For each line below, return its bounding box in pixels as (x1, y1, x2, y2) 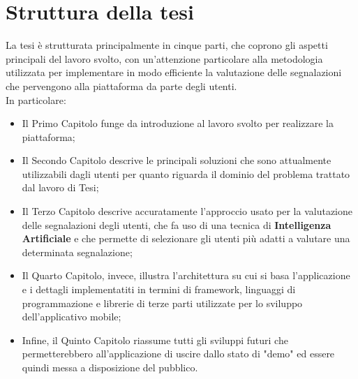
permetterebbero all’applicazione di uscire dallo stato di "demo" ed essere (22, 346, 335, 361)
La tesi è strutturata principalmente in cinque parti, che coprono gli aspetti (6, 38, 328, 52)
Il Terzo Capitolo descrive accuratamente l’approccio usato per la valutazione (22, 204, 353, 218)
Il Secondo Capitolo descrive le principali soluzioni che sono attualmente (22, 153, 331, 168)
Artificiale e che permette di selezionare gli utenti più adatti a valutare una (22, 231, 350, 246)
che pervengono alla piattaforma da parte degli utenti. (6, 78, 237, 93)
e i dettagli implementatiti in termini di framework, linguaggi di (22, 282, 296, 297)
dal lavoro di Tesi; (22, 180, 99, 195)
